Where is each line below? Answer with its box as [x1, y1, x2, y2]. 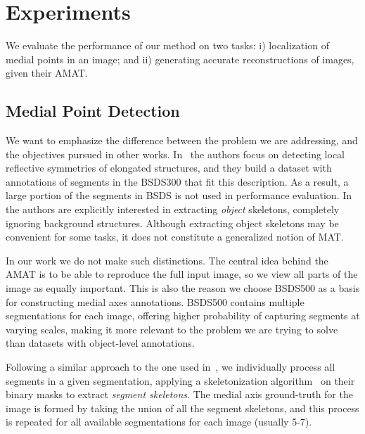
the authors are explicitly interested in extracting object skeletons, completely [6, 202, 340, 217]
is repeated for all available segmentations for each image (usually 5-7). [6, 414, 312, 429]
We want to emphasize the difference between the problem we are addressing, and [6, 133, 358, 148]
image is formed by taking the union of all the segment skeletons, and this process [6, 400, 359, 415]
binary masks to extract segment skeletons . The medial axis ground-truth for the [6, 387, 353, 402]
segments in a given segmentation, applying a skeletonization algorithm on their [6, 373, 355, 388]
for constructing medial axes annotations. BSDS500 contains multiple [6, 294, 305, 309]
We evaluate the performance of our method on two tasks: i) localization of [6, 38, 329, 53]
